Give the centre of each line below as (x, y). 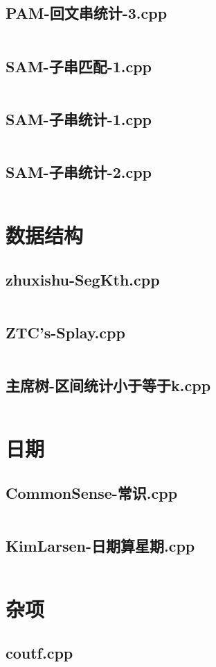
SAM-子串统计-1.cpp (79, 118)
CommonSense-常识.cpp (92, 492)
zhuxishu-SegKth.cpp (83, 279)
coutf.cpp (39, 653)
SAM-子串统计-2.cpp (79, 172)
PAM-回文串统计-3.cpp (87, 13)
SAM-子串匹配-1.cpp (79, 66)
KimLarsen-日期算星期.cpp (100, 545)
